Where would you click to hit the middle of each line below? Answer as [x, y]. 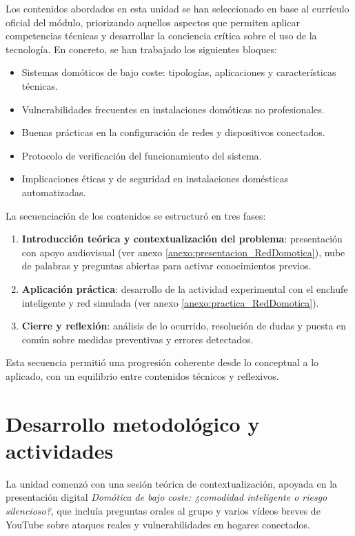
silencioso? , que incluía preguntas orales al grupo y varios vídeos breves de [163, 510]
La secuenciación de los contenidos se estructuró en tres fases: [136, 215]
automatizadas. [54, 192]
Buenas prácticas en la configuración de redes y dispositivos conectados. [173, 132]
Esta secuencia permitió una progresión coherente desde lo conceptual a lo [162, 362]
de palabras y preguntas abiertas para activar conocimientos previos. [166, 266]
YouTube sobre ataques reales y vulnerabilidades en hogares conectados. [158, 524]
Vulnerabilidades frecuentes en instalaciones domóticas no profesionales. [173, 109]
